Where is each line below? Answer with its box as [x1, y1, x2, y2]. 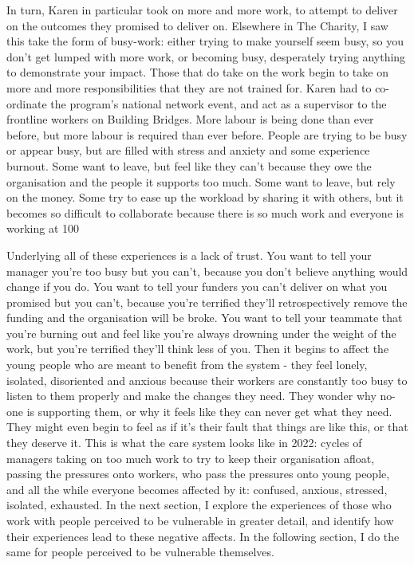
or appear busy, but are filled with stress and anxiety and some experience [6, 142, 370, 159]
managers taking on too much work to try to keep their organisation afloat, [6, 449, 375, 466]
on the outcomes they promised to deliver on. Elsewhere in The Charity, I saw [6, 17, 388, 33]
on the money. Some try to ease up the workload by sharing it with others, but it [6, 189, 404, 206]
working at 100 [6, 220, 80, 237]
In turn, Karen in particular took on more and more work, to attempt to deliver [6, 2, 398, 18]
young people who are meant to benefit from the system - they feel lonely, [6, 356, 368, 373]
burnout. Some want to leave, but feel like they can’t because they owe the [6, 157, 372, 174]
